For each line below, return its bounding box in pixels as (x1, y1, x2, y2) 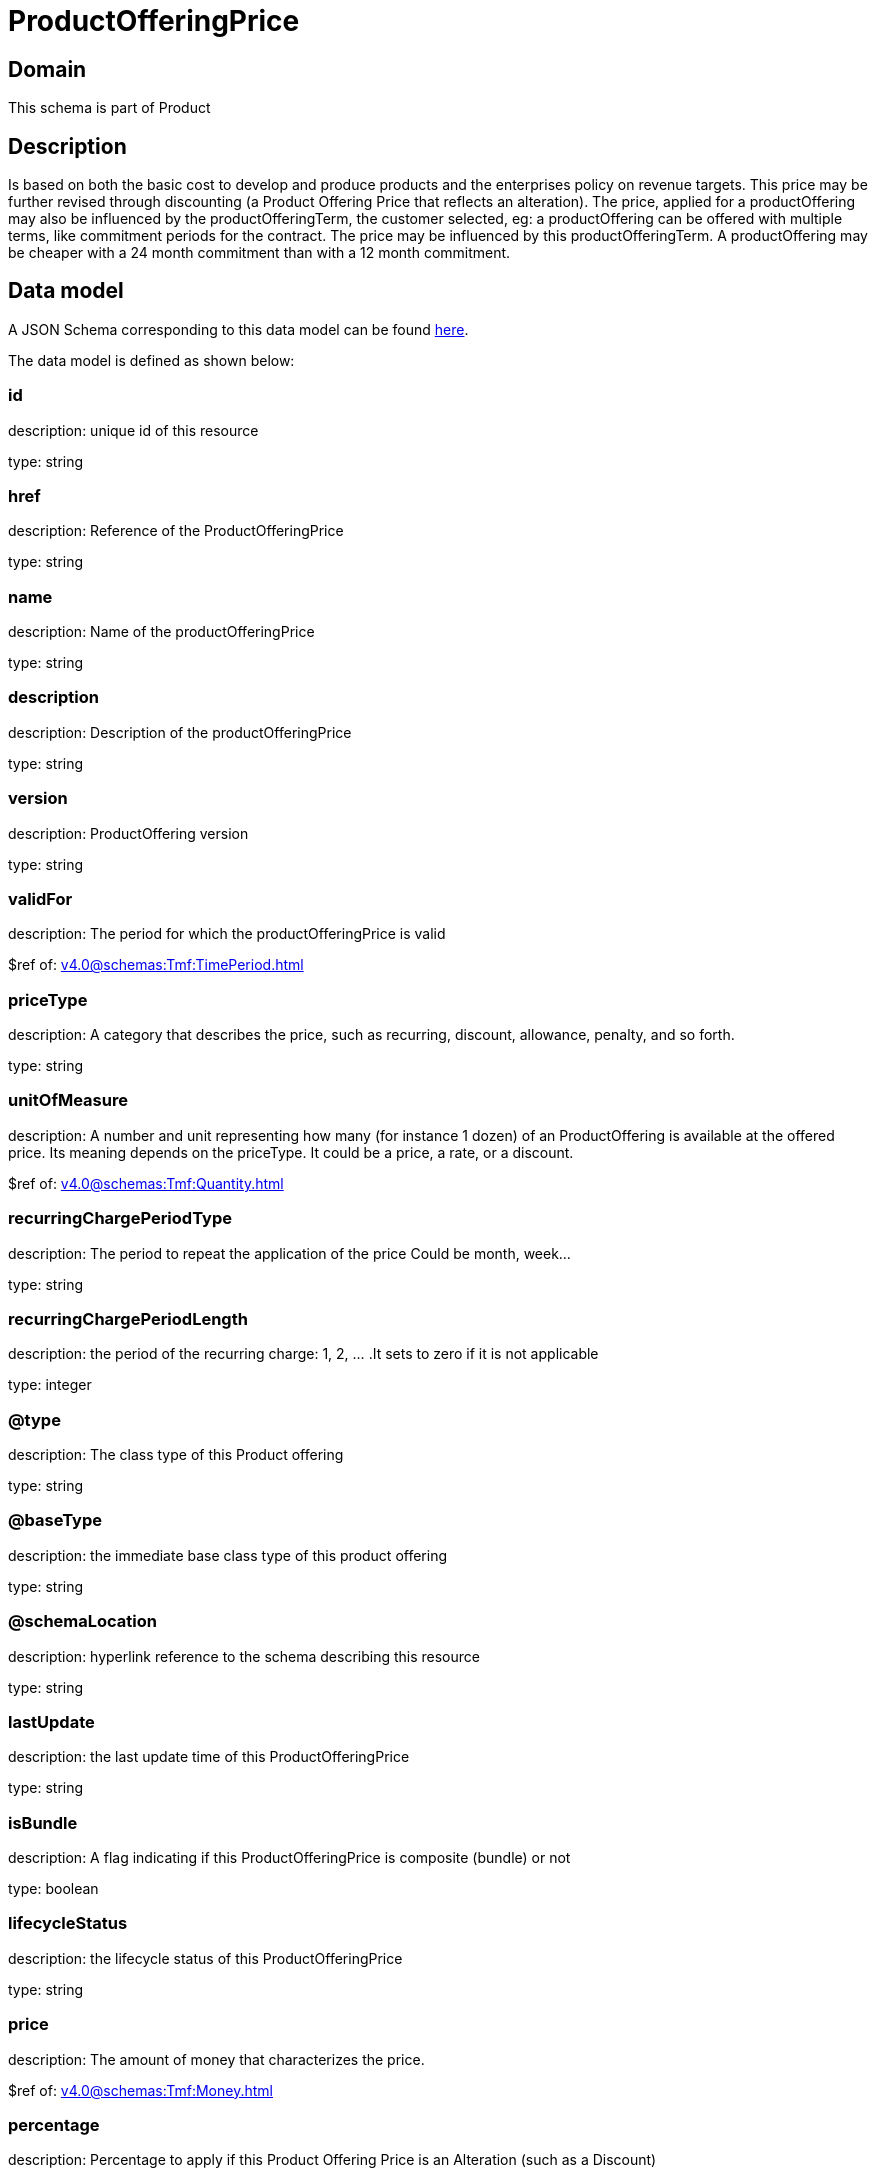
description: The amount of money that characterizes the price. (8, 2050, 425, 2068)
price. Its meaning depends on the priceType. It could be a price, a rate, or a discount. (8, 1143, 574, 1161)
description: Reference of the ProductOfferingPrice (8, 522, 344, 540)
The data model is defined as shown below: (8, 351, 295, 369)
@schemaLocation (8, 1611, 157, 1632)
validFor (8, 888, 73, 909)
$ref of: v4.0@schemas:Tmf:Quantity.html (8, 1174, 284, 1192)
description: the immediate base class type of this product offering (8, 1546, 448, 1564)
